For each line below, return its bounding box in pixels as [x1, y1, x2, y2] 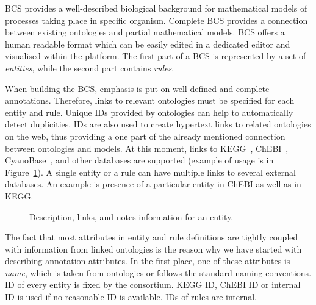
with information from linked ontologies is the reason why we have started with [5, 242, 302, 255]
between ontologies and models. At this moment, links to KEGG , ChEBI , [5, 142, 289, 154]
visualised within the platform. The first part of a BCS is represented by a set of [5, 49, 306, 62]
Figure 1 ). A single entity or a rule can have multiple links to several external [5, 165, 296, 178]
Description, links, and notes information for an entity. [29, 210, 234, 223]
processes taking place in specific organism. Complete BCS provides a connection [5, 13, 308, 26]
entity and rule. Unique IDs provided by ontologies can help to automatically [5, 106, 293, 118]
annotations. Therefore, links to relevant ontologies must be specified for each [5, 94, 295, 107]
